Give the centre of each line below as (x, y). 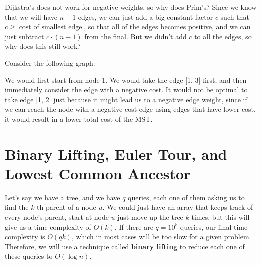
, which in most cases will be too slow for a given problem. (161, 237)
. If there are (134, 227)
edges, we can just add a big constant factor (146, 16)
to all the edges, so (223, 36)
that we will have (31, 16)
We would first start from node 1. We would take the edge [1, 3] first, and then (126, 80)
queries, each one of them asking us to (186, 197)
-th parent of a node (65, 207)
